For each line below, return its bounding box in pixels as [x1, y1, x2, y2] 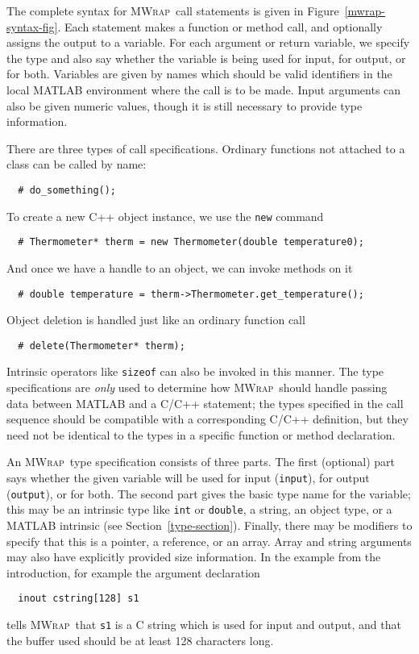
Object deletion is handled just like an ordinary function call [6, 311, 305, 328]
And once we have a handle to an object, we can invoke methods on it [6, 259, 353, 276]
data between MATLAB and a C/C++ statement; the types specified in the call [6, 394, 404, 411]
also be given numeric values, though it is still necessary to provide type [6, 97, 363, 114]
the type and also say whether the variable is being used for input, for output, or [6, 49, 406, 66]
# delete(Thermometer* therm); [18, 339, 185, 352]
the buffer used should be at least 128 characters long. [6, 631, 274, 648]
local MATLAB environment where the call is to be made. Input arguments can [6, 81, 401, 98]
